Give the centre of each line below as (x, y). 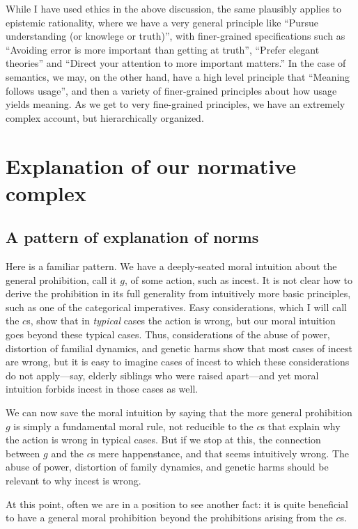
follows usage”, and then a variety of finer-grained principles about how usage (171, 90)
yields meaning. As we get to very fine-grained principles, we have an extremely (176, 104)
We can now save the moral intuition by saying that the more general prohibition (179, 412)
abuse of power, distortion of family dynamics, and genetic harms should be (167, 467)
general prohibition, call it (61, 279)
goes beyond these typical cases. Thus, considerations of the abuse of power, (168, 334)
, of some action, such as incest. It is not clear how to (238, 279)
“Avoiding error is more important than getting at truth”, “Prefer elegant (163, 49)
